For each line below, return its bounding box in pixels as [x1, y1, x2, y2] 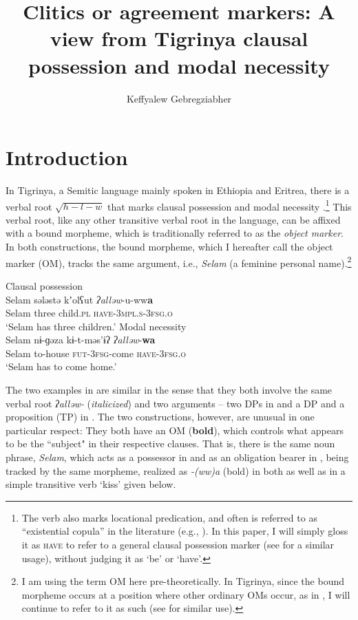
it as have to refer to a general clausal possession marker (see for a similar [21, 537, 335, 551]
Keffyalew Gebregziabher [126, 91, 232, 105]
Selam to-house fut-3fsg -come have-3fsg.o [6, 345, 187, 360]
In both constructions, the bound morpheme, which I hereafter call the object [6, 239, 333, 254]
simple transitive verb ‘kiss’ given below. [6, 477, 176, 491]
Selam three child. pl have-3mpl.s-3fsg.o [6, 306, 173, 320]
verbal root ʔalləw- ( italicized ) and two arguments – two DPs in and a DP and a [6, 396, 345, 410]
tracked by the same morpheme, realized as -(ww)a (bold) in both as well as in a [6, 463, 346, 478]
